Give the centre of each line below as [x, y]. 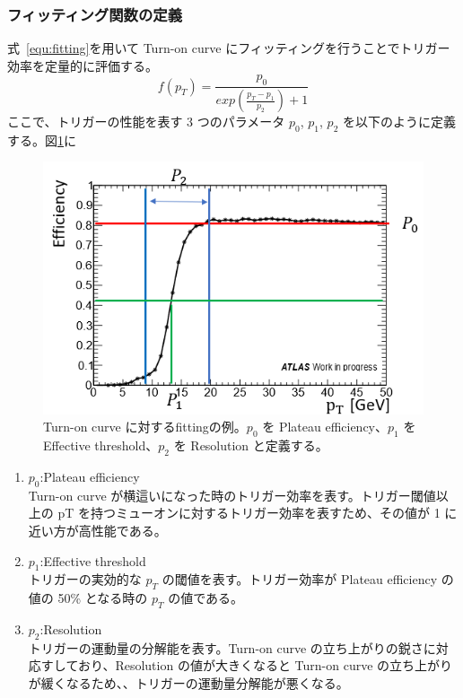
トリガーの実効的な [85, 579]
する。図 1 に [42, 140]
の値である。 [206, 598]
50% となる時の [103, 598]
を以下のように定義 [400, 122]
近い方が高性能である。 [97, 530]
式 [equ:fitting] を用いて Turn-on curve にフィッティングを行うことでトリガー [229, 48]
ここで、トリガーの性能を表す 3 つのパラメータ [146, 122]
